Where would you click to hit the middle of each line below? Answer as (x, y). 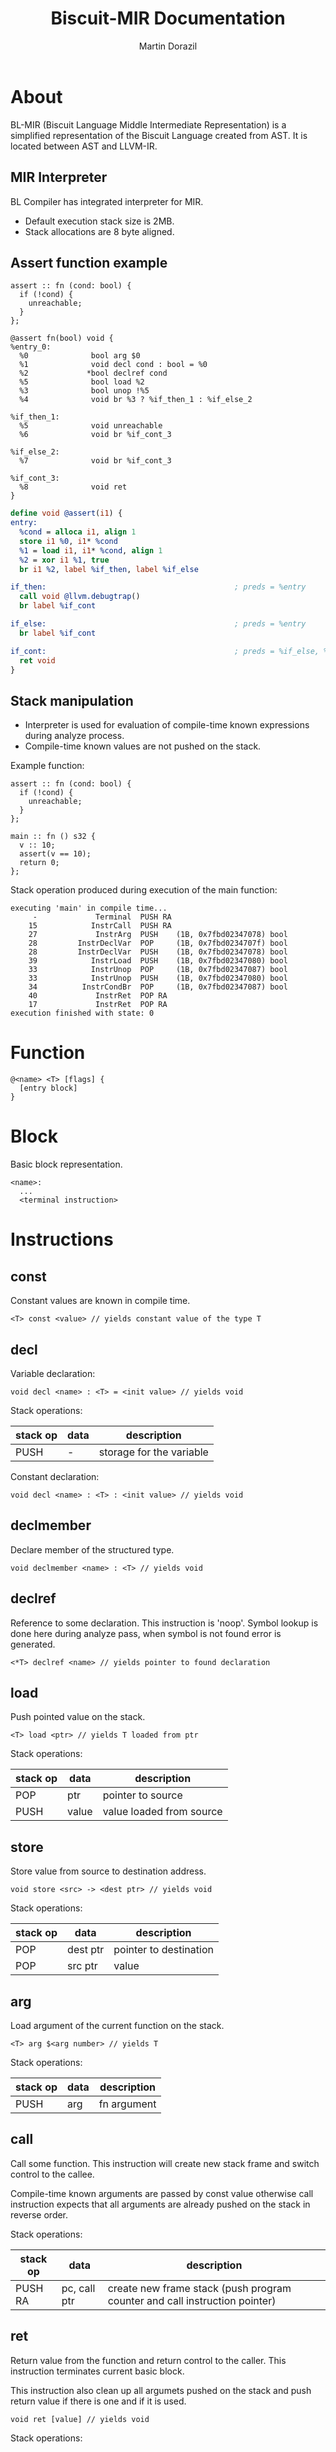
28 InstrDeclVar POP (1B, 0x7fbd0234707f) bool (158, 943)
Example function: (47, 766)
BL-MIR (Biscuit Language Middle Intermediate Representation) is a (148, 124)
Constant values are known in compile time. (100, 1301)
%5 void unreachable (91, 426)
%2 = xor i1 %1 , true (64, 560)
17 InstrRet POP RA (98, 1005)
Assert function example (89, 262)
